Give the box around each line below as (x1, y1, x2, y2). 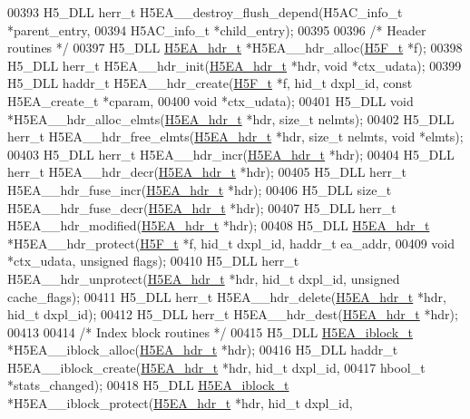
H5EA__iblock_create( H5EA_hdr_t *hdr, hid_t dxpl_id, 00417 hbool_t (7, 357, 426, 376)
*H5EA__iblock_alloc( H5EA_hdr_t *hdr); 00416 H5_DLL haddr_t (7, 340, 398, 359)
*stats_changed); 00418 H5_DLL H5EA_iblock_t (7, 375, 289, 395)
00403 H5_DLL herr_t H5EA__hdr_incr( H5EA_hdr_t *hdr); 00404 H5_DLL (7, 144, 455, 163)
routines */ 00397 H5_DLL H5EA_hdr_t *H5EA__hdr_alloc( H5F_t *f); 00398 (7, 38, 463, 57)
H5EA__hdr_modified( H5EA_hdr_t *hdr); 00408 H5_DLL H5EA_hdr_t (7, 216, 430, 235)
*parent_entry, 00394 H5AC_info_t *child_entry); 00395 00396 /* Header (7, 20, 426, 39)
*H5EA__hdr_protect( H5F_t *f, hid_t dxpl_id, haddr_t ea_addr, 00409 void (7, 233, 455, 252)
